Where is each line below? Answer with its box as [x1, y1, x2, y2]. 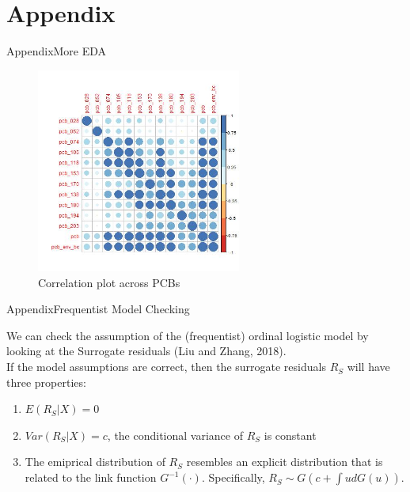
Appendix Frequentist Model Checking [6, 301, 190, 317]
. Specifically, [201, 469, 265, 486]
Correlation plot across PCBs [38, 274, 180, 290]
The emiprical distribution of [25, 453, 165, 470]
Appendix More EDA [6, 43, 107, 59]
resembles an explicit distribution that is [186, 453, 383, 470]
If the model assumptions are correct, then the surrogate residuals [6, 358, 326, 375]
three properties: [6, 373, 86, 390]
